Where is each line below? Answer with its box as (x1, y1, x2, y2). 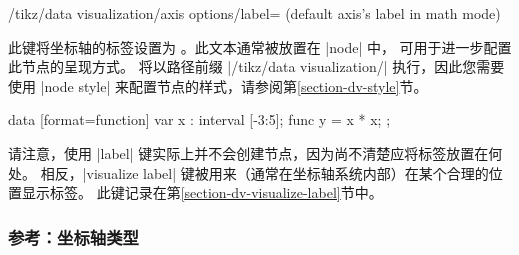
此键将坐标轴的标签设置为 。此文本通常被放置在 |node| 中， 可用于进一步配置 (8, 36, 512, 57)
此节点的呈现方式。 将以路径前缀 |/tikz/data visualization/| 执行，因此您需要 (8, 56, 505, 77)
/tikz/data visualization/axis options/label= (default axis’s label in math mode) (8, 3, 501, 23)
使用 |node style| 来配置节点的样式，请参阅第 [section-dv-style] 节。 (8, 75, 428, 96)
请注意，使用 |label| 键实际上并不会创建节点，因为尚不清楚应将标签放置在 (8, 142, 489, 163)
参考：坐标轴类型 (8, 224, 139, 249)
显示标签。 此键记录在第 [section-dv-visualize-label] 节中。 (21, 182, 383, 203)
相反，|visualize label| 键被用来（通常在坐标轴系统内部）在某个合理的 (40, 162, 489, 183)
